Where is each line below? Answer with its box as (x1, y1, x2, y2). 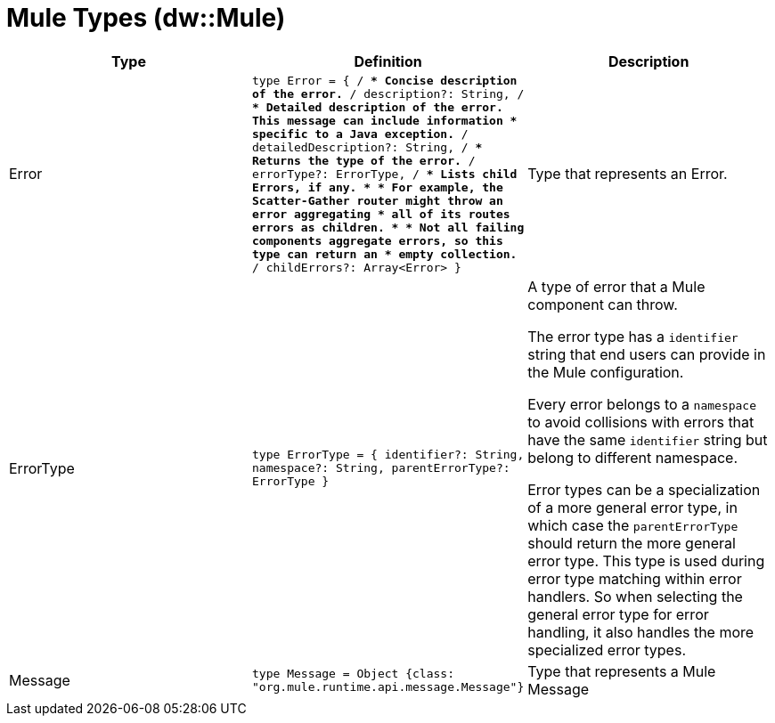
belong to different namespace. (527, 448, 738, 467)
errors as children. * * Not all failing (252, 220, 525, 234)
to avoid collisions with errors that (527, 412, 755, 431)
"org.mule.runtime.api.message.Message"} (252, 679, 525, 694)
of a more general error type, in (527, 498, 738, 516)
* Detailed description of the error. (252, 100, 503, 114)
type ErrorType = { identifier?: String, (252, 448, 525, 462)
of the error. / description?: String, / (252, 86, 525, 101)
